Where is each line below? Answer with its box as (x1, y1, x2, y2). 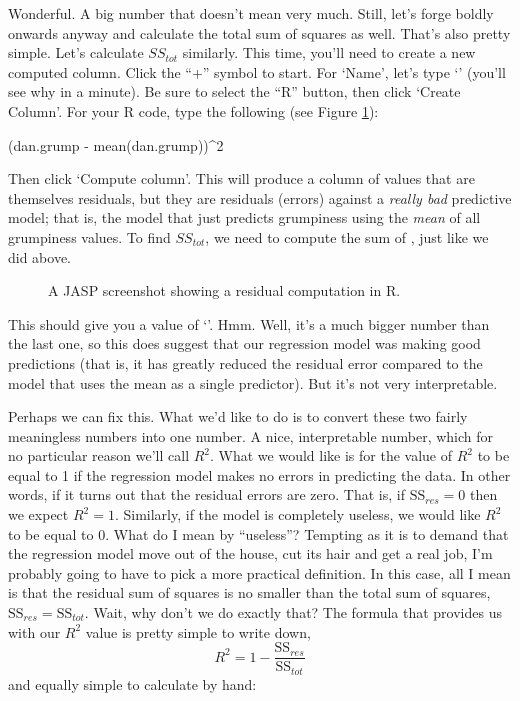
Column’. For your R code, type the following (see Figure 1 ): (8, 100, 379, 121)
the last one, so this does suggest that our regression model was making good (8, 333, 481, 354)
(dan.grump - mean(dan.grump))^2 (8, 134, 224, 155)
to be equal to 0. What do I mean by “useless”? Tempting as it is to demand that (8, 523, 509, 544)
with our (8, 621, 61, 642)
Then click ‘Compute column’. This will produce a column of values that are (8, 168, 475, 189)
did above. (8, 246, 72, 267)
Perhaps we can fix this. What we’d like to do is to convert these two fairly (8, 406, 468, 427)
